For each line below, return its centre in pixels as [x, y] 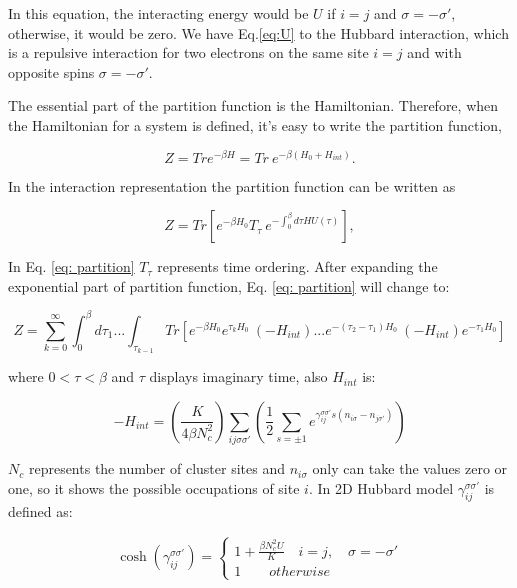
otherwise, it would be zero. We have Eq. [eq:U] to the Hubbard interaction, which [258, 32]
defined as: [40, 511]
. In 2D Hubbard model [381, 487]
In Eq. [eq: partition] [71, 266]
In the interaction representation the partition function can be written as [232, 185]
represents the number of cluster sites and [156, 468]
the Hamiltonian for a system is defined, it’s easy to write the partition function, [255, 124]
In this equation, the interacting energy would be [158, 13]
